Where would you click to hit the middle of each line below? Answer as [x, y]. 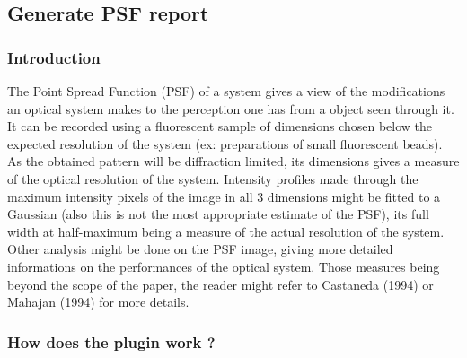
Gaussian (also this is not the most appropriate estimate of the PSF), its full [218, 214]
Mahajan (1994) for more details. [98, 302]
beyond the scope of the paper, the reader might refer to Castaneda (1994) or [220, 284]
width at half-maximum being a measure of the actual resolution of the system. [226, 231]
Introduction [54, 57]
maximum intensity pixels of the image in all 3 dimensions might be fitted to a [224, 196]
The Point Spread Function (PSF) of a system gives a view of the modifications [226, 91]
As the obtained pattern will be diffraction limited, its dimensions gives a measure [233, 161]
